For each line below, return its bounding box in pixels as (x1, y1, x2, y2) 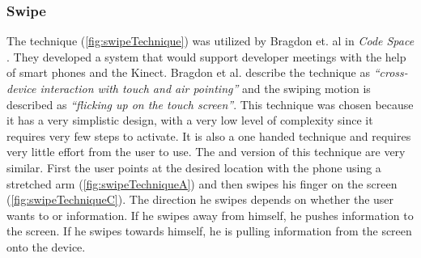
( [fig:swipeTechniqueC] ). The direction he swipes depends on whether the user (6, 191, 394, 208)
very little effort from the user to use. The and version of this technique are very (6, 143, 406, 160)
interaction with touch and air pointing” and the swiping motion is (40, 80, 371, 96)
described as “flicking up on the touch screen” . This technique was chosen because (6, 95, 414, 112)
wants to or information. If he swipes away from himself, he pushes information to (6, 206, 414, 223)
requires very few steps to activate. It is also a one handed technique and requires (6, 127, 411, 144)
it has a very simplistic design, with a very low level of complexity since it (6, 112, 373, 129)
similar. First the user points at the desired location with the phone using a (6, 159, 381, 176)
